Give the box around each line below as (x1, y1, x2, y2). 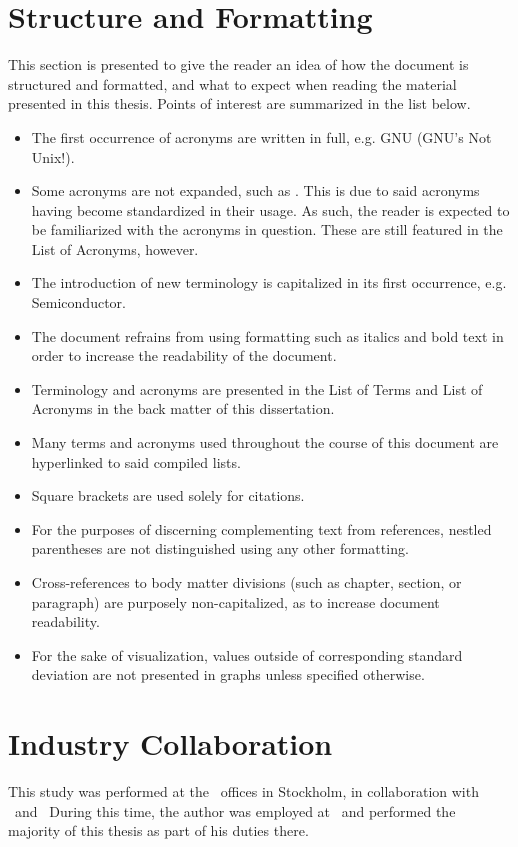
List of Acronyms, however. (31, 238, 199, 259)
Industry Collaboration (8, 723, 333, 764)
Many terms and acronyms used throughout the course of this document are (31, 432, 499, 453)
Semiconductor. (31, 292, 126, 313)
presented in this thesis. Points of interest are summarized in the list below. (8, 93, 471, 114)
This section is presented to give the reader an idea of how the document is (8, 54, 469, 75)
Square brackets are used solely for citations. (31, 485, 305, 506)
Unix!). (31, 146, 75, 167)
